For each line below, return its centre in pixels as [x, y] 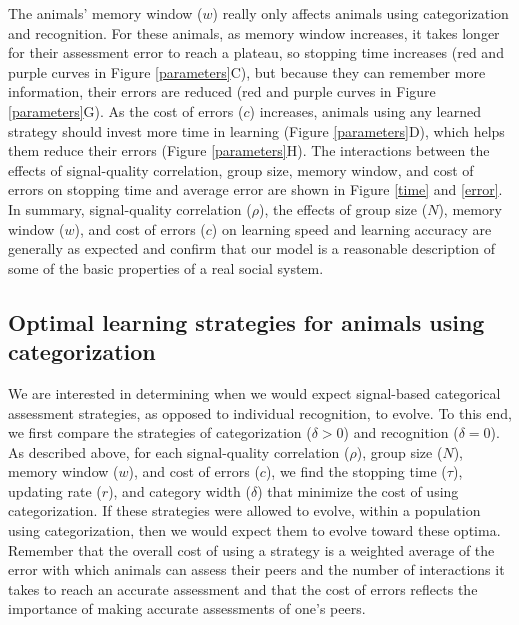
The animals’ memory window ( [105, 13]
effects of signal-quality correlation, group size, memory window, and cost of [241, 169]
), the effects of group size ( [343, 208]
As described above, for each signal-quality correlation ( [179, 451]
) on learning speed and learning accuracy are [351, 228]
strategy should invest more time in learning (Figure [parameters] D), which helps [256, 130]
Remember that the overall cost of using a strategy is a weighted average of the [251, 549]
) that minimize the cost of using [358, 490]
